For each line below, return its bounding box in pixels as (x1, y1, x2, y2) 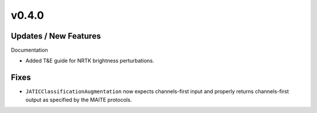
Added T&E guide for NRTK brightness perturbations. (25, 57, 154, 64)
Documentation (11, 47, 48, 54)
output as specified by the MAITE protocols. (25, 96, 132, 103)
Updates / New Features (11, 31, 101, 41)
